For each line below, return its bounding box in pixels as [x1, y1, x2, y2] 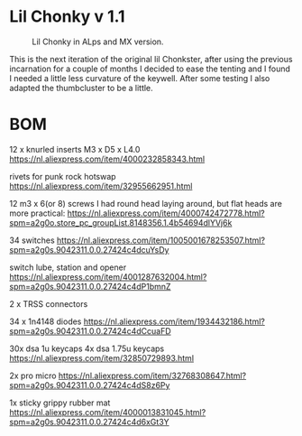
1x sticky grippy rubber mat [9, 397, 111, 408]
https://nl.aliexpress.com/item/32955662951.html [9, 181, 193, 191]
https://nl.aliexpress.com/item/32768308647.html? [58, 370, 247, 381]
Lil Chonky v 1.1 [9, 6, 125, 27]
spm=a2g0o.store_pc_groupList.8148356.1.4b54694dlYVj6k [9, 217, 233, 227]
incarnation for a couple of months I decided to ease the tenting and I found [9, 63, 291, 74]
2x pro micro [9, 370, 57, 381]
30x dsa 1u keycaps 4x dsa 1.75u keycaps [9, 343, 165, 354]
